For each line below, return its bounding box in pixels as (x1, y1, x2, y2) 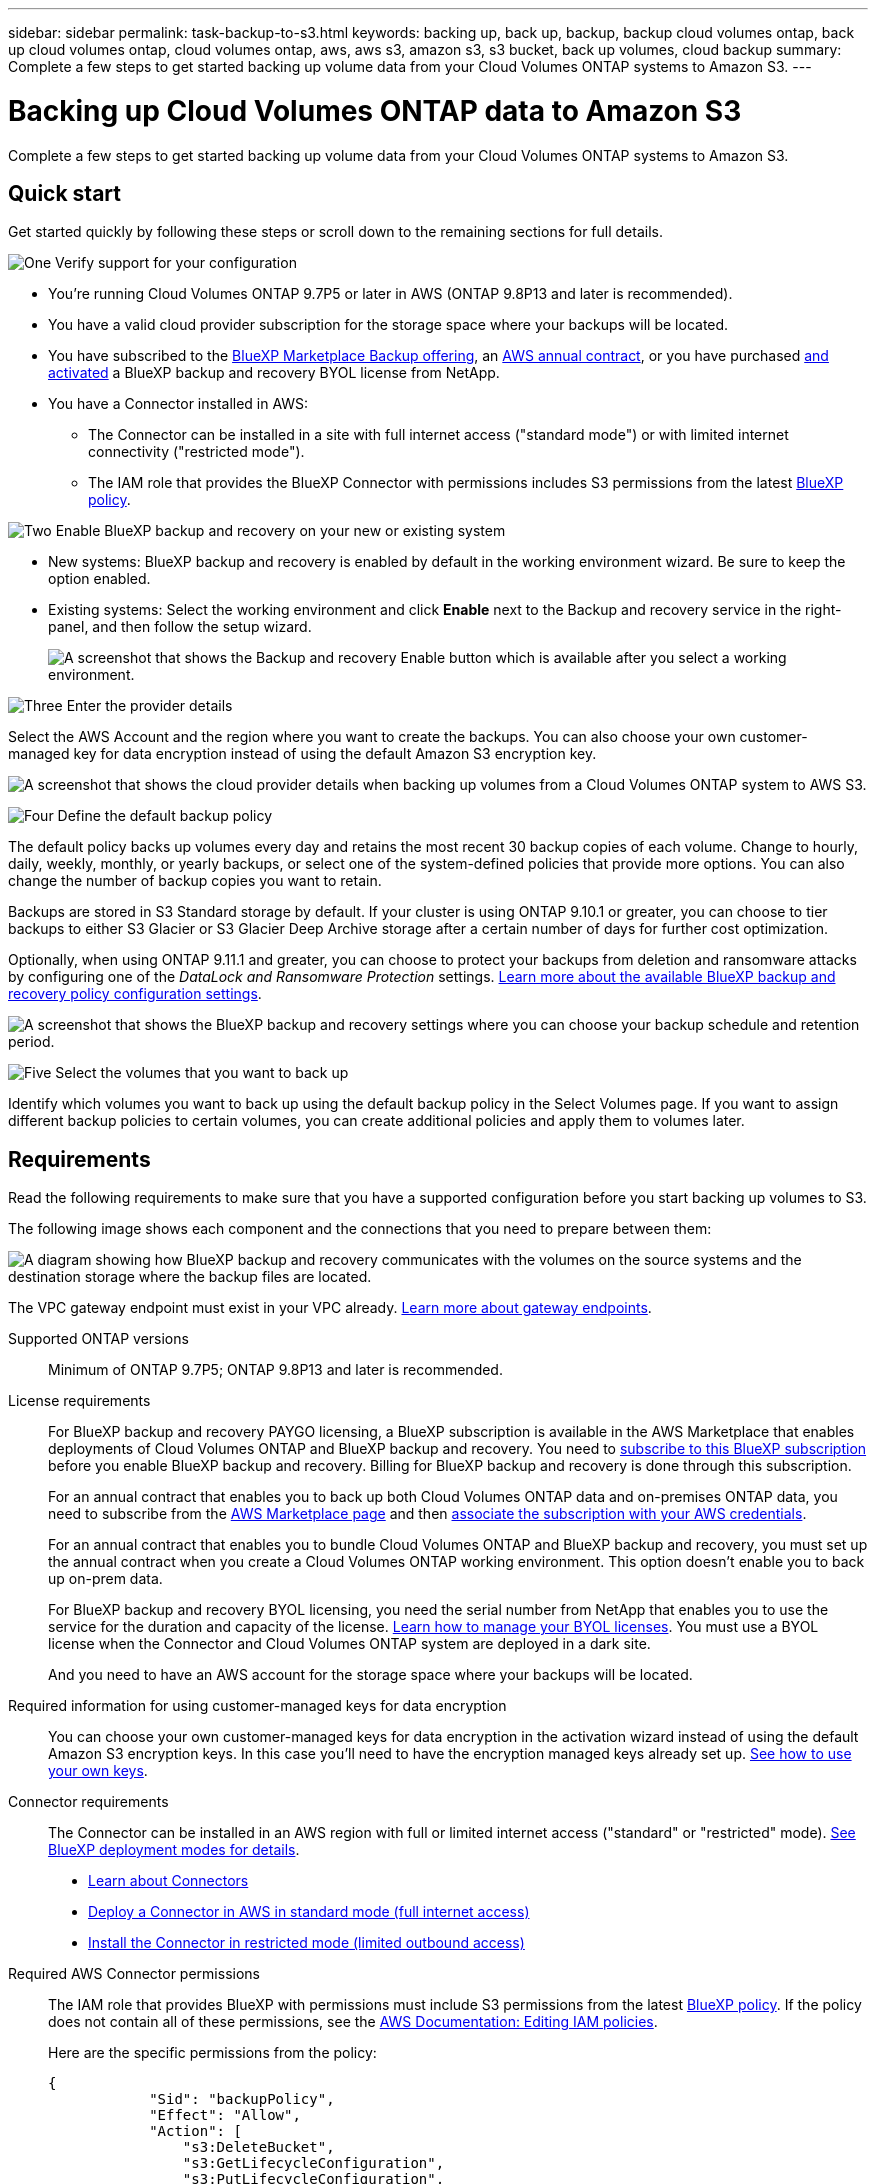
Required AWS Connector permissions (8, 1965, 260, 1983)
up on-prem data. (48, 1570, 163, 1588)
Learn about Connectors (88, 1872, 249, 1890)
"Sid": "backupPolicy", (149, 2091, 335, 2108)
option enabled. (48, 570, 151, 588)
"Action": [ (149, 2123, 242, 2140)
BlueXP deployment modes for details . (48, 1841, 300, 1859)
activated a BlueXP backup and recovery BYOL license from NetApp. (48, 364, 500, 382)
